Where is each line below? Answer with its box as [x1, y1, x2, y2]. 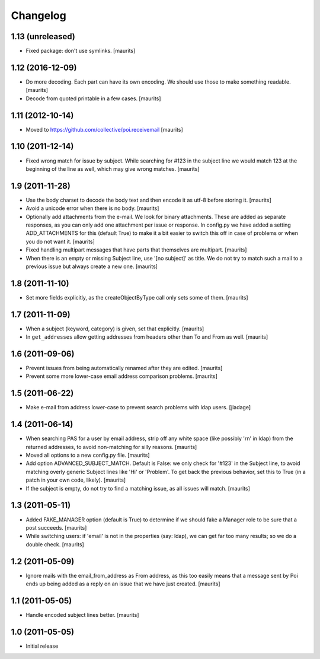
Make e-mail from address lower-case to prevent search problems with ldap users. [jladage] [25, 404, 251, 411]
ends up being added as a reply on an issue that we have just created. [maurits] [25, 580, 220, 587]
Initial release [25, 642, 59, 650]
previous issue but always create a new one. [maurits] [25, 263, 158, 270]
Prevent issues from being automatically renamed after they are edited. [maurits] [25, 365, 223, 372]
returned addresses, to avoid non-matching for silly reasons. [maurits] [25, 443, 197, 450]
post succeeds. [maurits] [25, 524, 87, 531]
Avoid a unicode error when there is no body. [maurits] [25, 205, 159, 212]
